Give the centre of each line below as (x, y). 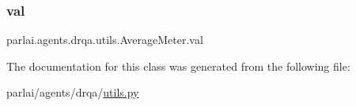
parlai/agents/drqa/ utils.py (73, 92)
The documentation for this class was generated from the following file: (178, 66)
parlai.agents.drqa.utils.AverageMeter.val (105, 40)
